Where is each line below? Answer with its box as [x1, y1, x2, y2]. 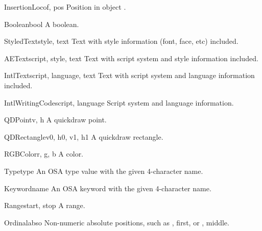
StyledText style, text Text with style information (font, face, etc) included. [4, 36, 239, 46]
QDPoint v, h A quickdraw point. [4, 114, 107, 125]
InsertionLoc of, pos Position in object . [4, 2, 126, 12]
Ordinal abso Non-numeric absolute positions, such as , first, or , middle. [4, 217, 229, 227]
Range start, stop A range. [4, 200, 85, 211]
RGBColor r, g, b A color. [4, 148, 84, 159]
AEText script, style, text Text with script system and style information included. [4, 53, 258, 63]
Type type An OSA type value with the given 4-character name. [4, 165, 203, 176]
